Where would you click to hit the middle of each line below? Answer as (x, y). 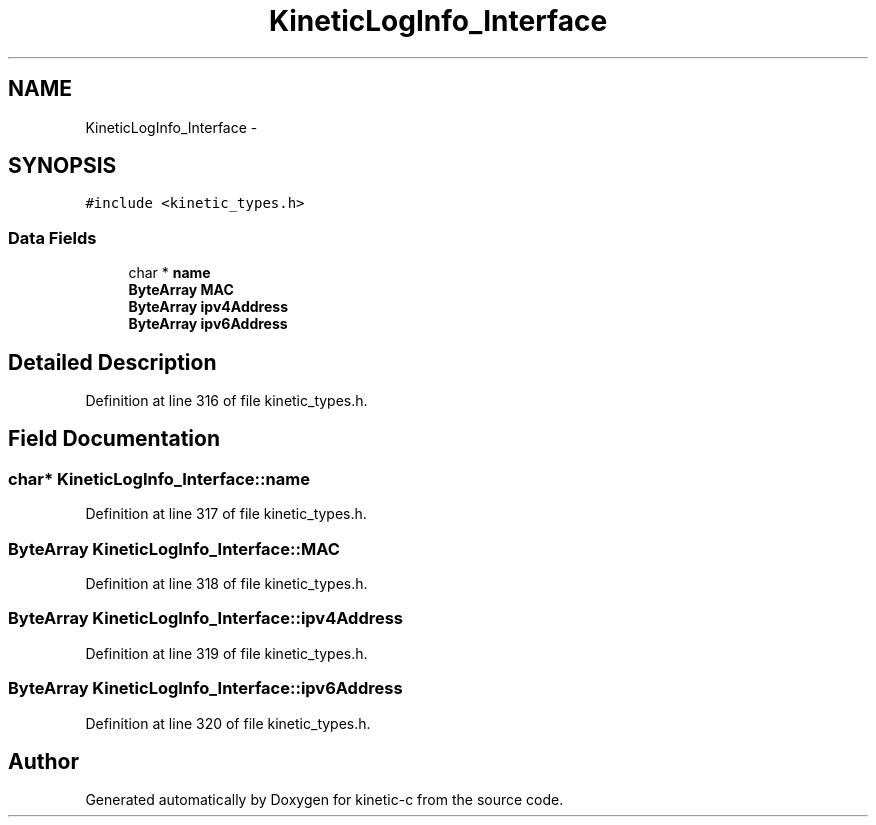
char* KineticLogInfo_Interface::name (159, 478)
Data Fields (52, 237)
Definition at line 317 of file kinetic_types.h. (226, 514)
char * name (169, 273)
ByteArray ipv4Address (208, 307)
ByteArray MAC (181, 290)
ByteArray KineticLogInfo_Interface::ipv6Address (205, 688)
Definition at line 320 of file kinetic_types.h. (228, 723)
